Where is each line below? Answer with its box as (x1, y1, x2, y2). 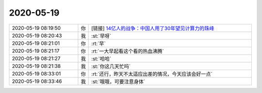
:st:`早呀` (91, 32, 112, 39)
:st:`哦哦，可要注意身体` (91, 78, 146, 85)
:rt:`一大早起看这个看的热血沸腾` (91, 48, 164, 55)
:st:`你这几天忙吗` (91, 63, 131, 70)
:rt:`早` (91, 40, 106, 47)
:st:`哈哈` (91, 55, 112, 62)
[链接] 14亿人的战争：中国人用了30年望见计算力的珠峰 (91, 25, 214, 32)
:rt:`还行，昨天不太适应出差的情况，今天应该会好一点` (91, 71, 213, 77)
